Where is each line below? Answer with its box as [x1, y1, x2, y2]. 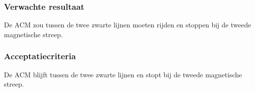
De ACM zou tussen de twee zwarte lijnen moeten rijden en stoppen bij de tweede [4, 20, 251, 30]
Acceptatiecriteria [4, 50, 76, 62]
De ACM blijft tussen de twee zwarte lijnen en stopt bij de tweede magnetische [4, 69, 242, 79]
